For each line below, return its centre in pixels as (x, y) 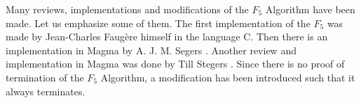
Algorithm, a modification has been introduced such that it (228, 77)
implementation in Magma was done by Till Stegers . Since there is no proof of (175, 64)
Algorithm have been (310, 9)
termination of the (45, 77)
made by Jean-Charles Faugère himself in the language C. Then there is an (167, 37)
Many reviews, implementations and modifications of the (127, 9)
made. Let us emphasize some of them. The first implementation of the (158, 23)
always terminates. (46, 91)
